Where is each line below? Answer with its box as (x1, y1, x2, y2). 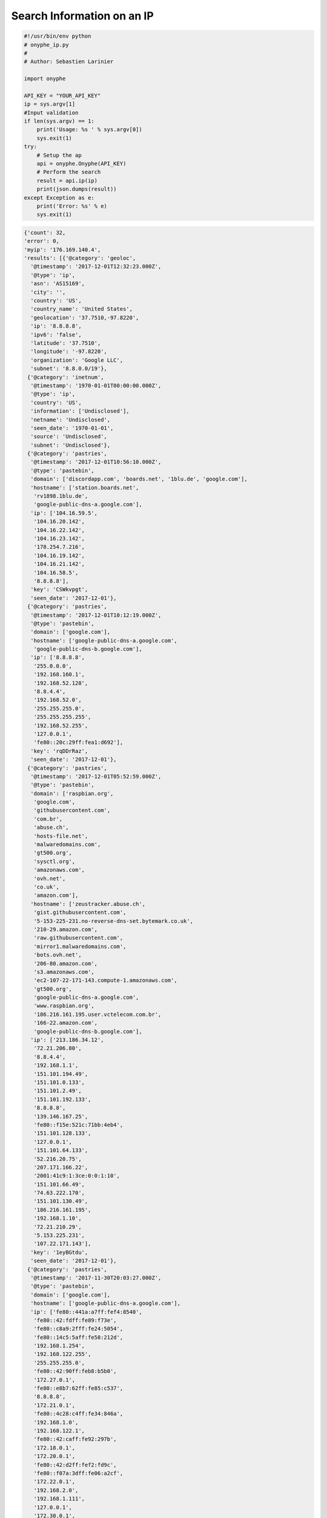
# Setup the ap (36, 152, 82, 158)
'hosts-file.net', (33, 832, 88, 839)
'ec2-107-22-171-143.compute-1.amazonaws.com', (33, 977, 178, 984)
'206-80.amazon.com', (33, 960, 98, 967)
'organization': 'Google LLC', (30, 356, 124, 364)
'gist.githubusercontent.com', (33, 909, 127, 916)
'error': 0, (24, 237, 60, 245)
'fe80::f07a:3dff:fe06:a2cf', (33, 1469, 124, 1477)
